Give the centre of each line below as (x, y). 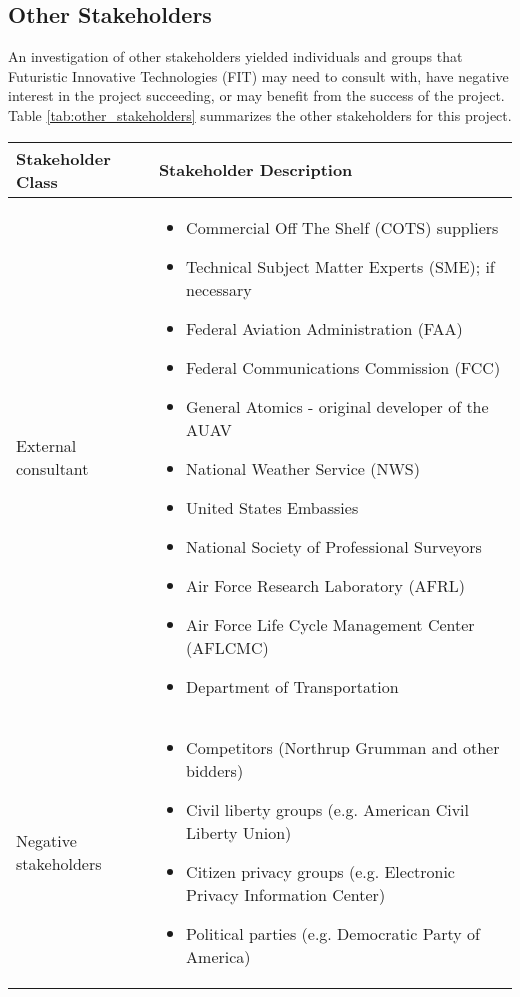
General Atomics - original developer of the (337, 406)
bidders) (215, 770)
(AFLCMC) (227, 647)
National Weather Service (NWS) (303, 468)
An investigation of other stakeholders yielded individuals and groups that (235, 56)
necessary (219, 289)
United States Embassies (272, 507)
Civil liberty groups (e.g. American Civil (327, 809)
